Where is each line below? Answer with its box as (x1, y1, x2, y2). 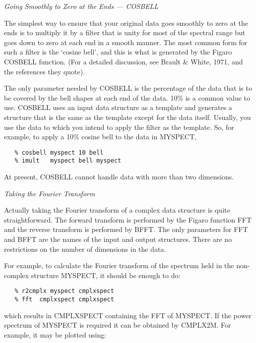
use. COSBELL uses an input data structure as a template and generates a (4, 102, 232, 113)
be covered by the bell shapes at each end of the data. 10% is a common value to (4, 92, 251, 103)
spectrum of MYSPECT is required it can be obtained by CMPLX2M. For (4, 320, 231, 330)
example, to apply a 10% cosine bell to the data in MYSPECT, (4, 131, 197, 142)
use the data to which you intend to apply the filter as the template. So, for (4, 121, 234, 132)
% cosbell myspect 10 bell (14, 149, 104, 156)
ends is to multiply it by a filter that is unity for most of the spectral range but (4, 27, 246, 38)
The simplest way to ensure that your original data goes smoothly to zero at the (4, 17, 249, 28)
